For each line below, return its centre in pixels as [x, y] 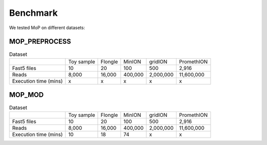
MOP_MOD [26, 95]
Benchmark [33, 13]
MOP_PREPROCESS [40, 42]
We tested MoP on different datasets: [47, 28]
